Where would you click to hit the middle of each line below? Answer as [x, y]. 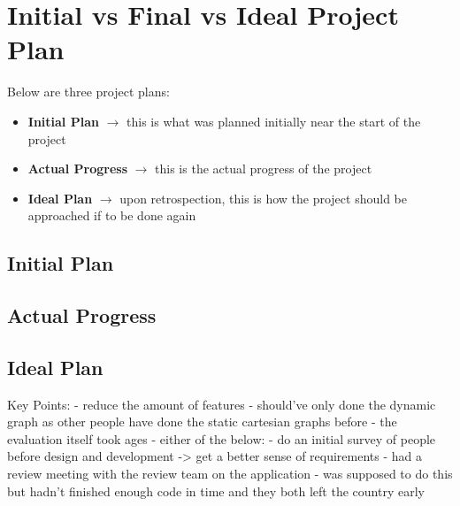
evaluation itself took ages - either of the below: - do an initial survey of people [222, 438]
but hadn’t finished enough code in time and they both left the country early [216, 491]
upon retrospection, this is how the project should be [263, 198]
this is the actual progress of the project [264, 169]
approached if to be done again [112, 215]
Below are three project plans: [88, 92]
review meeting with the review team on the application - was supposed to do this [230, 474]
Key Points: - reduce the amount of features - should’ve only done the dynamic [222, 404]
